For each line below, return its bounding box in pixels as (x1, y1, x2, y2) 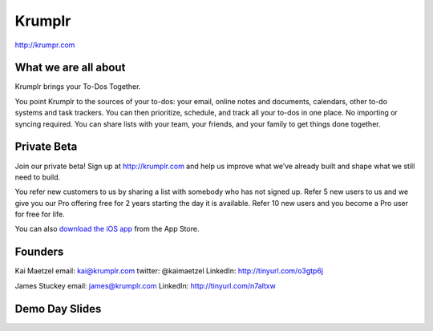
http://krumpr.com (14, 40, 75, 50)
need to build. (14, 172, 61, 182)
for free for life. (14, 209, 65, 220)
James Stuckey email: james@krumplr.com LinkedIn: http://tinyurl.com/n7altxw (14, 281, 276, 290)
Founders (14, 245, 64, 259)
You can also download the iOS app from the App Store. (14, 224, 200, 234)
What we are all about (14, 61, 126, 75)
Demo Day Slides (14, 301, 102, 316)
